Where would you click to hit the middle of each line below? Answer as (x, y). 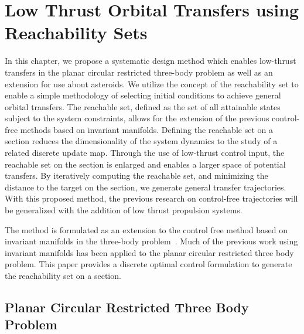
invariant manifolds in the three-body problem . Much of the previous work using (151, 241)
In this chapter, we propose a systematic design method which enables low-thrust (151, 61)
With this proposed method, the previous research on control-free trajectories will (151, 198)
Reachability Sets (76, 33)
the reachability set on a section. (63, 275)
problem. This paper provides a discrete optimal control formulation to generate (148, 264)
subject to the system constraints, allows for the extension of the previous (137, 118)
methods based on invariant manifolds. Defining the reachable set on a (146, 129)
